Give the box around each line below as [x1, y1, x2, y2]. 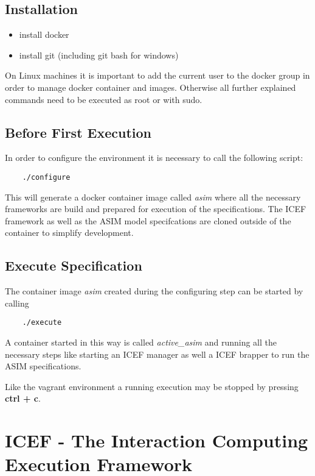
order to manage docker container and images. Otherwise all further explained [5, 80, 296, 93]
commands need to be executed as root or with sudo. [5, 93, 202, 105]
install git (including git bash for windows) [19, 48, 179, 61]
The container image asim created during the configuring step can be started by [5, 285, 303, 297]
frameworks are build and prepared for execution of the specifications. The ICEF [5, 202, 306, 215]
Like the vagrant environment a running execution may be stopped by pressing [5, 380, 299, 393]
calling [5, 296, 29, 309]
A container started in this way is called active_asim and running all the [5, 336, 277, 349]
